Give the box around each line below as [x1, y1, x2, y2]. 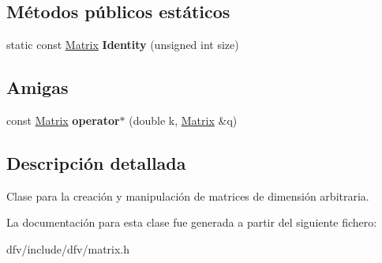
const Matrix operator [6, 112, 120, 128]
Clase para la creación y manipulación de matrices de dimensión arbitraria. [6, 187, 369, 204]
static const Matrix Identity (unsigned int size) [6, 36, 239, 53]
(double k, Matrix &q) [129, 112, 238, 128]
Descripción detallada [6, 150, 186, 175]
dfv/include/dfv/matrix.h [6, 240, 130, 257]
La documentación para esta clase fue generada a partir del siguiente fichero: [6, 214, 377, 231]
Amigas [6, 75, 69, 100]
